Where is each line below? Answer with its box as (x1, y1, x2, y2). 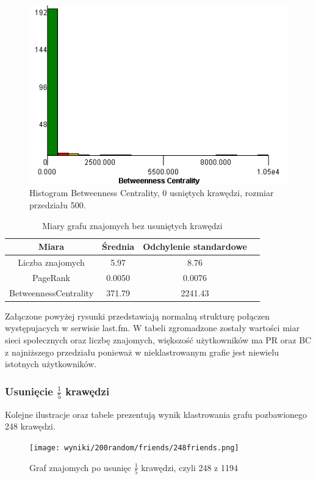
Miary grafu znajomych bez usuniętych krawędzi (42, 219, 223, 232)
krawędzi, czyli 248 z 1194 (141, 461, 238, 474)
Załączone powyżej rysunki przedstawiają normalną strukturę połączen (5, 309, 270, 322)
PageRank (32, 271, 70, 283)
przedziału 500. (29, 198, 86, 211)
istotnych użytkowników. (5, 357, 97, 370)
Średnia (102, 240, 135, 253)
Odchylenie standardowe (143, 240, 247, 253)
